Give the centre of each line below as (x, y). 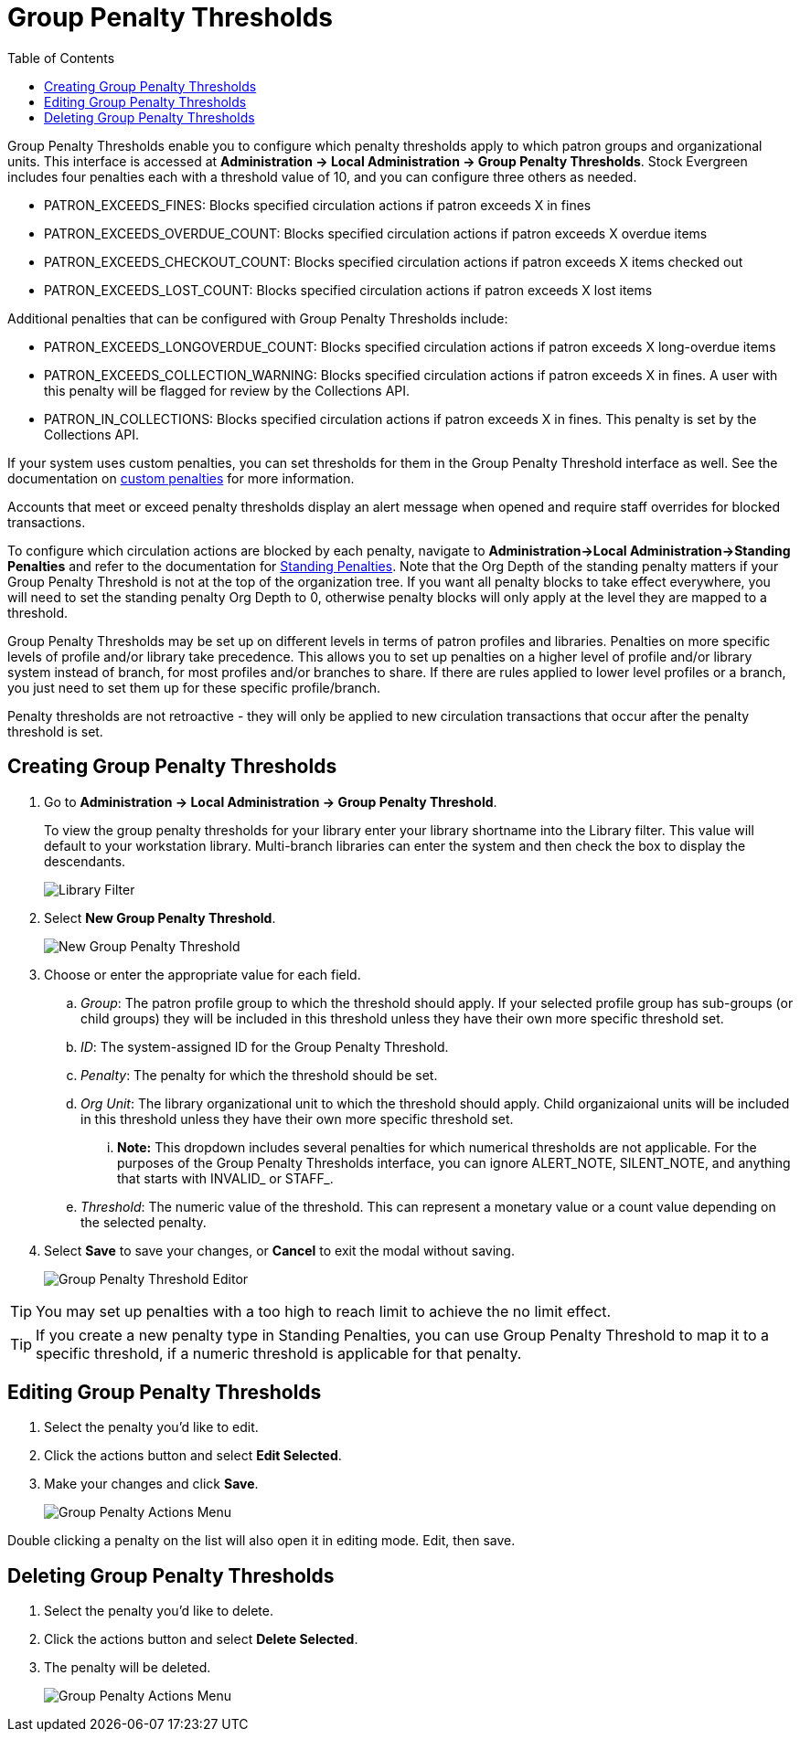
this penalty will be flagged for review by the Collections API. (227, 390)
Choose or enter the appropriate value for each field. (203, 974)
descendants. (85, 861)
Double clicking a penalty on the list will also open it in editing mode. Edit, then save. (261, 1541)
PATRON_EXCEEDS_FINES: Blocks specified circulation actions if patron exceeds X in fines (318, 205)
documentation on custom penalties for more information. (181, 478)
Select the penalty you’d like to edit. (151, 1427)
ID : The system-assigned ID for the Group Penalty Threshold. (265, 1046)
